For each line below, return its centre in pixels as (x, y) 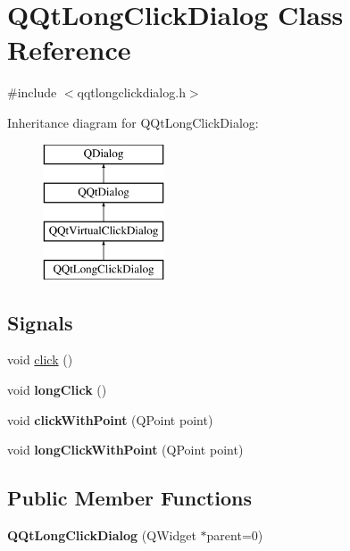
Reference (69, 50)
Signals (40, 322)
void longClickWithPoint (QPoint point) (125, 450)
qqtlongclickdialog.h (131, 92)
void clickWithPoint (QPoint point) (110, 419)
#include (32, 92)
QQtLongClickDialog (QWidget (102, 535)
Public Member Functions (129, 498)
